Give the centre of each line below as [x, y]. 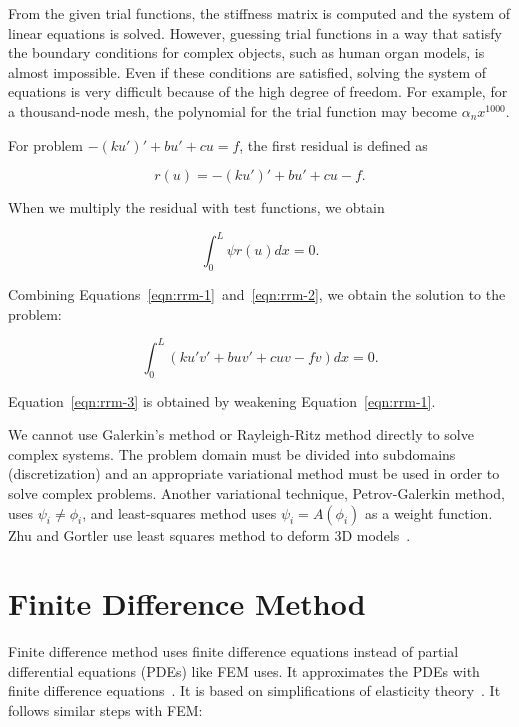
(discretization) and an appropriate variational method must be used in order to [254, 473]
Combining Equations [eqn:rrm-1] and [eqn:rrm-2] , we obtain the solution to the [257, 294]
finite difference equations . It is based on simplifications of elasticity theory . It [254, 690]
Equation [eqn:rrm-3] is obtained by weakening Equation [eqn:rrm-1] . [222, 400]
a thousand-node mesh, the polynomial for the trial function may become [233, 110]
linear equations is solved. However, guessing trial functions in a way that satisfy [255, 32]
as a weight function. [429, 512]
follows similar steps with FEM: [105, 710]
